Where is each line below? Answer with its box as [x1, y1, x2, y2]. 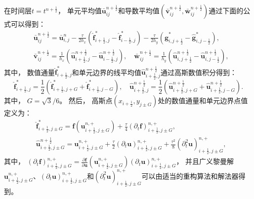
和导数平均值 [118, 5, 160, 15]
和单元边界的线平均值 [72, 67, 141, 77]
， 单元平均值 [58, 5, 102, 15]
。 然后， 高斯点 [59, 95, 113, 105]
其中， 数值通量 [4, 67, 55, 77]
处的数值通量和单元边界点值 [158, 95, 248, 105]
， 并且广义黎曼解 [176, 156, 234, 166]
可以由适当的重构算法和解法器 [141, 170, 239, 181]
